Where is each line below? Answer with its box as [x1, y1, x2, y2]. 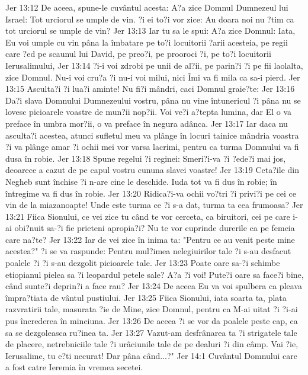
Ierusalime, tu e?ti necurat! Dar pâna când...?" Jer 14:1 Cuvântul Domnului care [5, 349, 297, 361]
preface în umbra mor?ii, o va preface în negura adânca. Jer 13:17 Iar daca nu [5, 117, 288, 129]
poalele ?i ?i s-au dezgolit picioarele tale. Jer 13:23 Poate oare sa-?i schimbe [5, 257, 280, 269]
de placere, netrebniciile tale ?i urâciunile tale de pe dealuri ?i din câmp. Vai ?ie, [5, 338, 299, 350]
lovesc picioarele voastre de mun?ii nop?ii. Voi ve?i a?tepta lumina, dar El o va [5, 105, 292, 118]
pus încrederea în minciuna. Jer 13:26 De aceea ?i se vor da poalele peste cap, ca [5, 315, 298, 327]
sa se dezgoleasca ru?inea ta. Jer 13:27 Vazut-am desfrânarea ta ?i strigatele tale [5, 326, 297, 338]
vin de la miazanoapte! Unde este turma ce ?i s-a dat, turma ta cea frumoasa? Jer [5, 198, 303, 211]
